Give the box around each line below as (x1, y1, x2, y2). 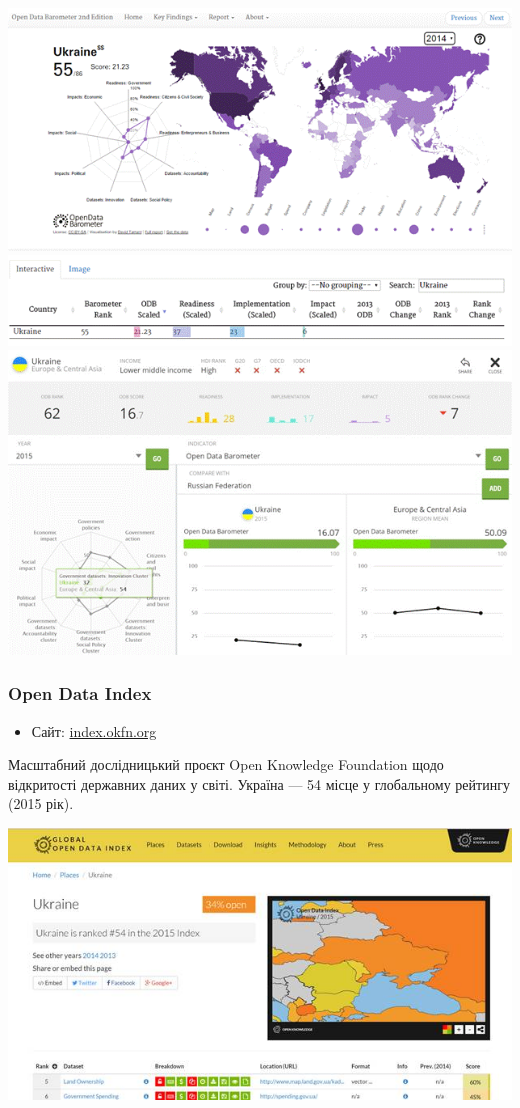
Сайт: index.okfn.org (31, 720, 157, 741)
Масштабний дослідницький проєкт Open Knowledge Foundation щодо (8, 754, 444, 775)
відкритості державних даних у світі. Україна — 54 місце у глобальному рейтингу (8, 773, 510, 794)
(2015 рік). (8, 793, 74, 814)
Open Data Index (8, 681, 152, 706)
